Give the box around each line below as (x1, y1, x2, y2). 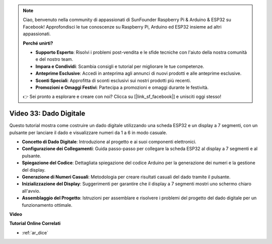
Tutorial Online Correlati (9, 220, 61, 226)
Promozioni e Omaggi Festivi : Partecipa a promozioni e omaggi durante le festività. (35, 84, 209, 90)
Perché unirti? (23, 40, 53, 46)
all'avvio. (22, 188, 41, 194)
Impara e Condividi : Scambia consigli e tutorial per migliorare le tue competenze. (35, 63, 205, 69)
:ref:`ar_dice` (22, 229, 49, 235)
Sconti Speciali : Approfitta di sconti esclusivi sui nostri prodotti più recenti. (35, 77, 191, 83)
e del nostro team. (35, 56, 74, 62)
